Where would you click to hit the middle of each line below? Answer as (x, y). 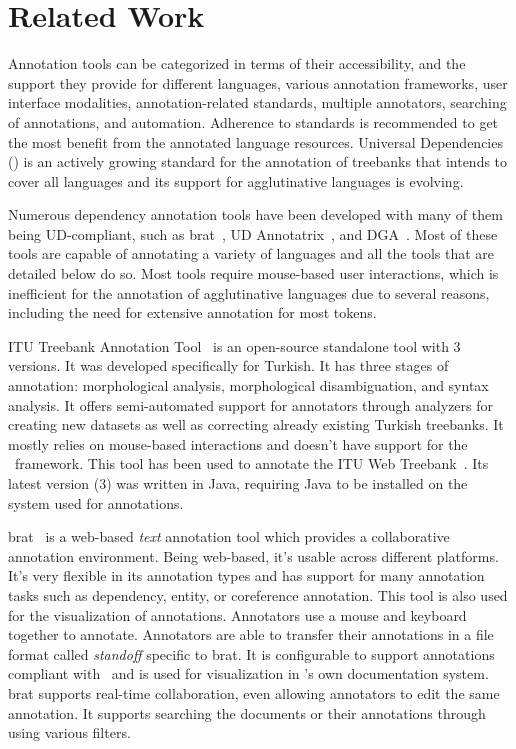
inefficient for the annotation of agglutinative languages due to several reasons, (249, 292)
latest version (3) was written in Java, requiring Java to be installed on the (238, 483)
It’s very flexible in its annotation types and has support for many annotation (246, 575)
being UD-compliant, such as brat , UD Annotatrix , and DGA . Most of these (253, 233)
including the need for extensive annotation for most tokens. (192, 312)
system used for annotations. (96, 502)
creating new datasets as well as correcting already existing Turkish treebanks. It (256, 424)
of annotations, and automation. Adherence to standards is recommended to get (253, 121)
